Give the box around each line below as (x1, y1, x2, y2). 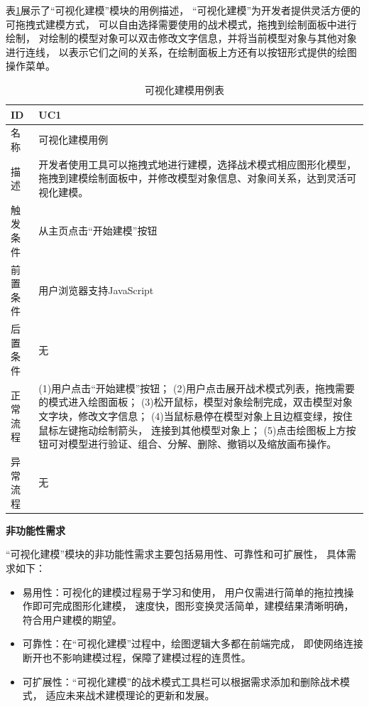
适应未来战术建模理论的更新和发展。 (45, 688, 215, 703)
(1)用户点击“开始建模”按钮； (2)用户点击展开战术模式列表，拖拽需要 (38, 380, 355, 395)
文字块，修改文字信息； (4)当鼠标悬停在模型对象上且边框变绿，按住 (38, 408, 353, 423)
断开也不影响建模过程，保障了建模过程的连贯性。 (22, 650, 251, 664)
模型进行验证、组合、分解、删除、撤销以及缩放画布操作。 (68, 436, 337, 451)
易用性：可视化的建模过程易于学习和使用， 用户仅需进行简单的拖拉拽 (22, 584, 344, 599)
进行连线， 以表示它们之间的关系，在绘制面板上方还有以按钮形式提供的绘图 (6, 44, 357, 59)
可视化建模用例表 (145, 82, 224, 97)
